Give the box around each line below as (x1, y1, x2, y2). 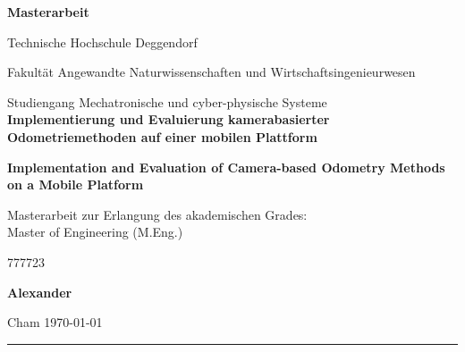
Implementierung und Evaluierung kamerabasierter (7, 110, 330, 129)
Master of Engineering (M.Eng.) (7, 222, 183, 241)
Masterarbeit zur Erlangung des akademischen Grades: (7, 205, 308, 223)
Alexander (7, 282, 72, 301)
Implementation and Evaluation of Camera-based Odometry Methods (7, 157, 445, 176)
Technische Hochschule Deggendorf (7, 32, 198, 51)
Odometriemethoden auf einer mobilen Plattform (7, 127, 317, 146)
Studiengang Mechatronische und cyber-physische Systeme (7, 92, 327, 111)
